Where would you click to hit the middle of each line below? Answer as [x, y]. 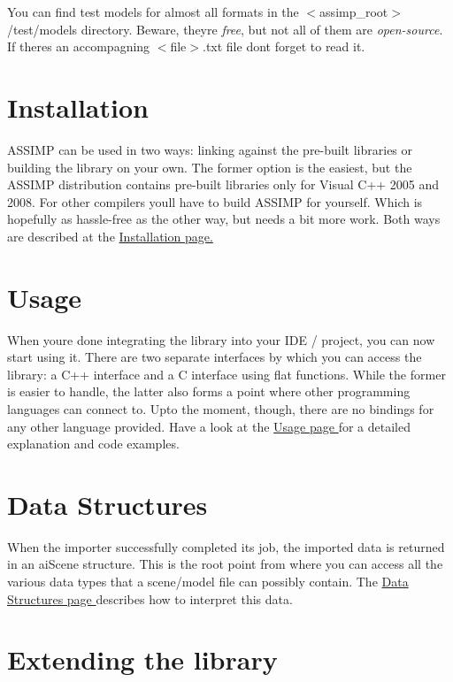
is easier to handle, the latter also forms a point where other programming [209, 391]
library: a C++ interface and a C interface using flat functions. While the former [226, 374]
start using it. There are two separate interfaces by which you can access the [215, 357]
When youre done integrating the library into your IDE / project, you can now [221, 339]
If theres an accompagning [79, 46]
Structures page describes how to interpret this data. [150, 598]
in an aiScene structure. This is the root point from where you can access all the [225, 564]
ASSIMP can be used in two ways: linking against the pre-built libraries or [210, 149]
